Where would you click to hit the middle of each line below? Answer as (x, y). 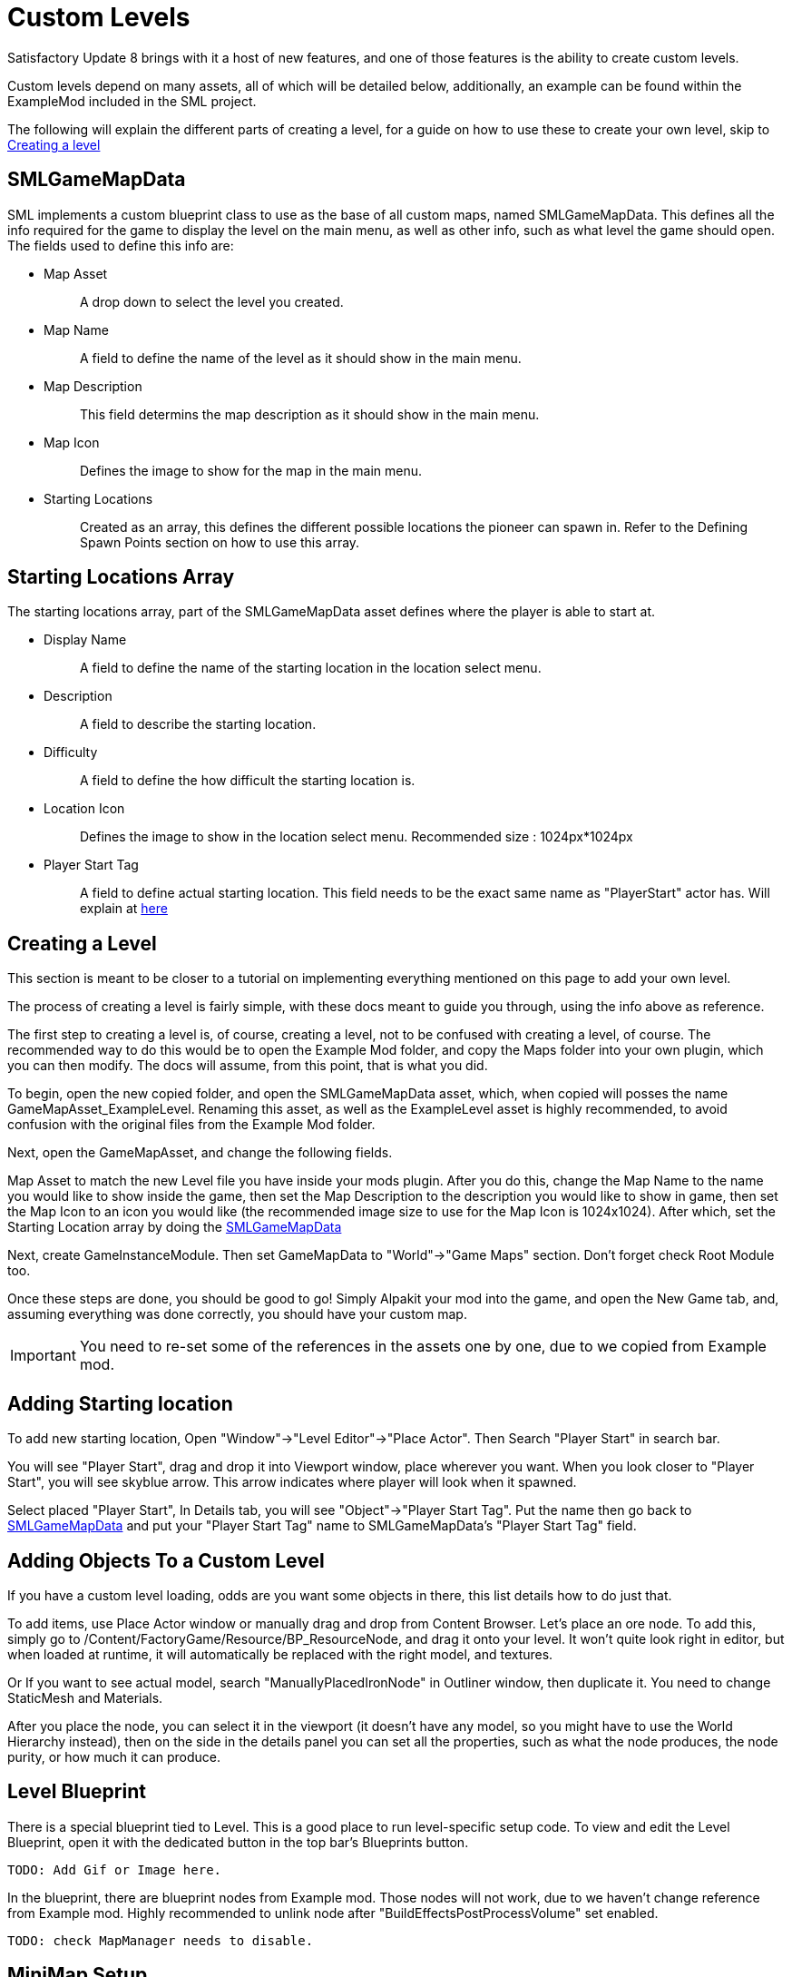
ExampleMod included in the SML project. (132, 101)
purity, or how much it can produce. (114, 1756)
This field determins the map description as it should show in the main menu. (310, 414)
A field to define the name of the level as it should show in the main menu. (301, 358)
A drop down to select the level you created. (212, 301)
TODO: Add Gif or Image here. (115, 1869)
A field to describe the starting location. (198, 724)
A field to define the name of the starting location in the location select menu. (311, 668)
